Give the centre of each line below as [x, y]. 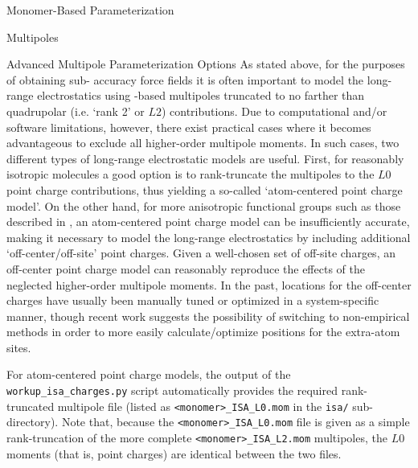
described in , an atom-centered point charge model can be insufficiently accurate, [208, 222]
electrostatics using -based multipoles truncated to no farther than [201, 95]
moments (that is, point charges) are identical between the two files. [174, 453]
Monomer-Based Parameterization [90, 10]
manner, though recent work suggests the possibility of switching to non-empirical [208, 316]
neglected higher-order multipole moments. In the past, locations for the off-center [209, 284]
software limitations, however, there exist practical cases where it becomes [189, 127]
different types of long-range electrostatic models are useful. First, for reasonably [205, 158]
